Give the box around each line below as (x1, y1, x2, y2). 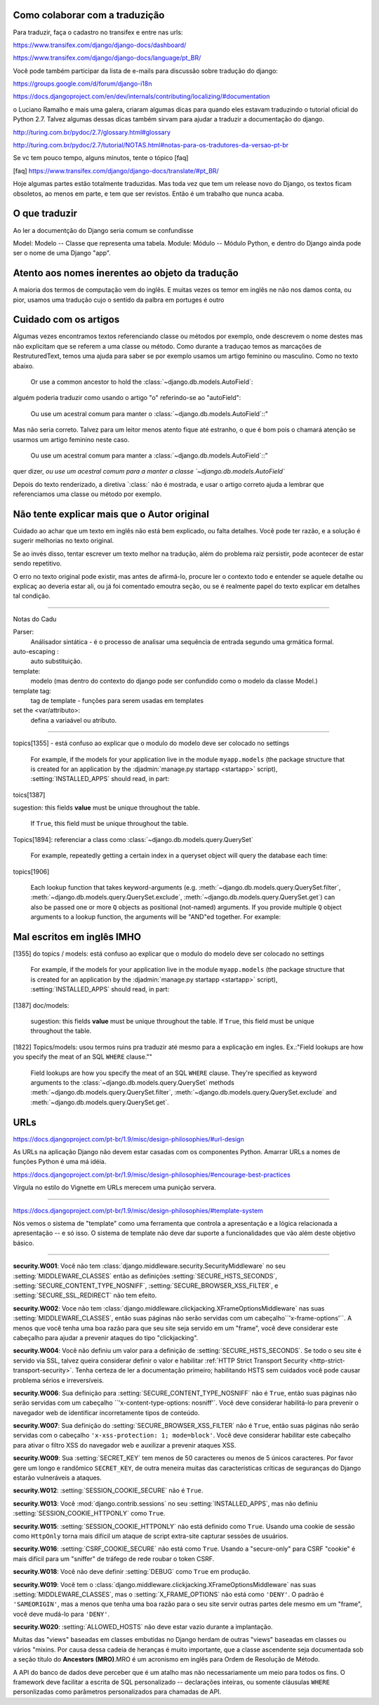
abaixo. (13, 361, 34, 370)
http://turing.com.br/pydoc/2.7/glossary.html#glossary (13, 128, 171, 136)
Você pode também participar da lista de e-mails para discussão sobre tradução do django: (13, 67, 279, 75)
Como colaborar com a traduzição (13, 9, 165, 21)
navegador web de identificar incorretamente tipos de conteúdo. (13, 1408, 200, 1417)
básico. (13, 1238, 34, 1247)
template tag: (13, 686, 52, 695)
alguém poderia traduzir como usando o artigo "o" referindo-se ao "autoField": (13, 394, 241, 402)
